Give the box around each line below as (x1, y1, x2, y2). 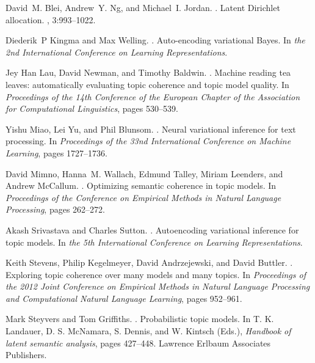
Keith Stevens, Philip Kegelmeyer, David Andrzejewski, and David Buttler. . (5, 256, 293, 269)
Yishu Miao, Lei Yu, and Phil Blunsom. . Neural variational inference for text (5, 122, 296, 135)
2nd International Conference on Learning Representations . (5, 45, 228, 58)
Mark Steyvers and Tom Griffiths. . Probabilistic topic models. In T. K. (5, 312, 274, 325)
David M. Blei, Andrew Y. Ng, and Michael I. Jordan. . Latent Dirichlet (5, 1, 280, 13)
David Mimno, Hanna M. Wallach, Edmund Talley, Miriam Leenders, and (5, 167, 283, 180)
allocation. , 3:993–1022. (5, 13, 96, 26)
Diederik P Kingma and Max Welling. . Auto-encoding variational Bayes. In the (5, 34, 305, 46)
